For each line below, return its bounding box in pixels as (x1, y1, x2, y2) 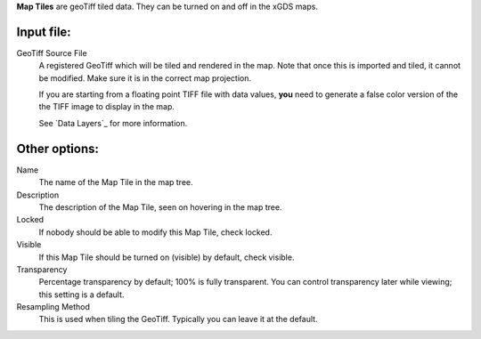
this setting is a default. (38, 289, 125, 300)
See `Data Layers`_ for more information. (38, 117, 188, 128)
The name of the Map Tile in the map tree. (38, 177, 193, 188)
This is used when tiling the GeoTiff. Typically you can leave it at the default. (38, 314, 318, 325)
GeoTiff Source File (16, 47, 88, 58)
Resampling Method (16, 302, 91, 312)
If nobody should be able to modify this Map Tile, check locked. (38, 227, 273, 238)
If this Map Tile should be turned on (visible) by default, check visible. (38, 252, 295, 262)
